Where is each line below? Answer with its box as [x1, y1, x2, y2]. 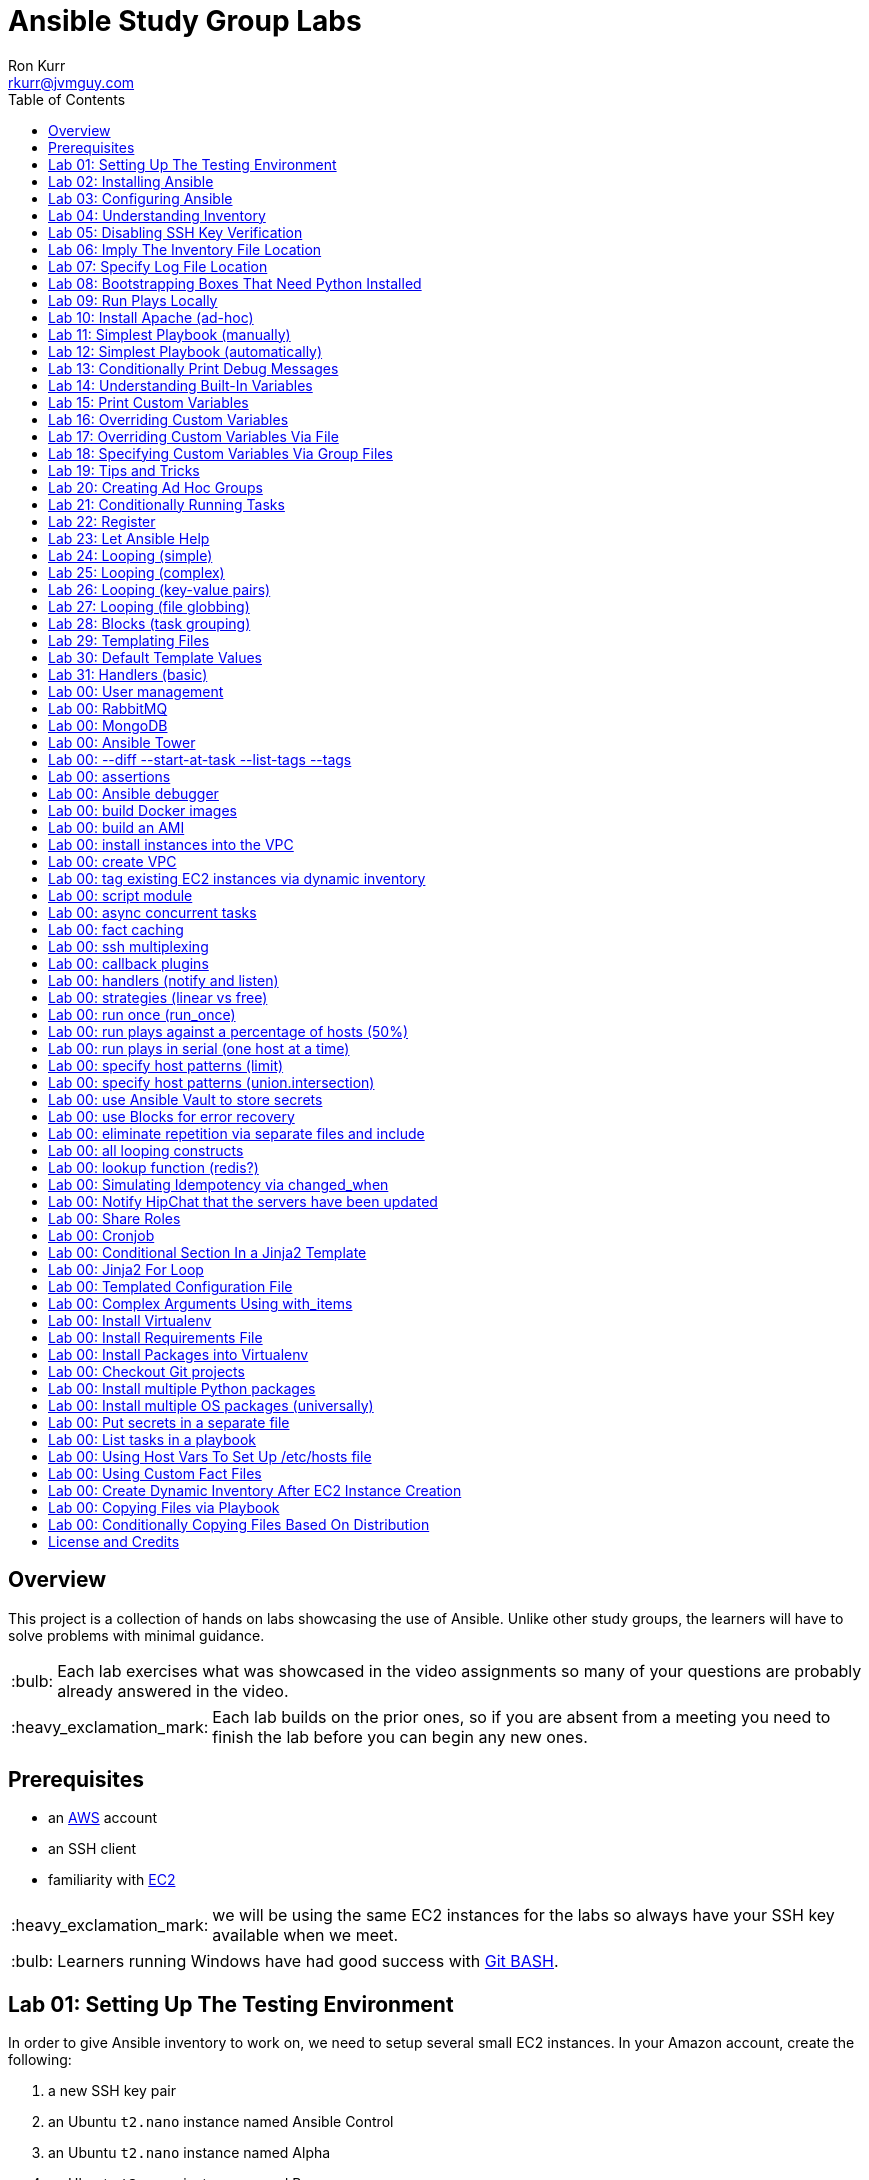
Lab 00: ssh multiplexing [48, 937, 209, 955]
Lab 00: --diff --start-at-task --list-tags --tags [48, 750, 352, 768]
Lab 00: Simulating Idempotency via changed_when [48, 1175, 389, 1193]
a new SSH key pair [48, 2082, 176, 2100]
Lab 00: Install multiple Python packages [48, 1379, 316, 1397]
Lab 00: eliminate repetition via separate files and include [48, 1124, 425, 1142]
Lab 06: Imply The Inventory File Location [48, 240, 322, 258]
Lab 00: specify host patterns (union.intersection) [48, 1073, 375, 1091]
